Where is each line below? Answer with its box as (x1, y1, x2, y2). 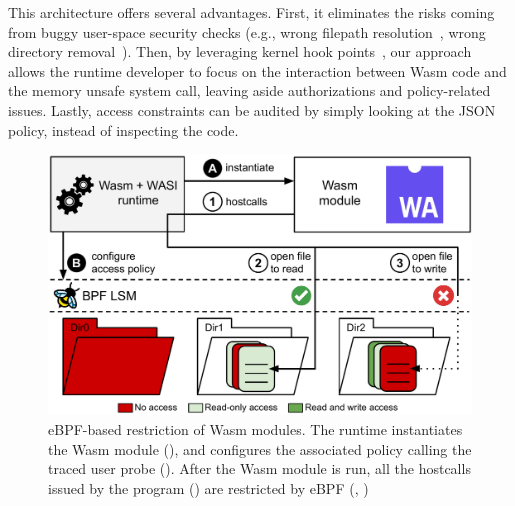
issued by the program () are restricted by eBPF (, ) (48, 477, 369, 498)
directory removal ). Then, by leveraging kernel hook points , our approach (8, 41, 472, 62)
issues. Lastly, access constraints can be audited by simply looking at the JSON (8, 99, 496, 120)
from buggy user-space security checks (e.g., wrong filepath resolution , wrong (8, 21, 486, 42)
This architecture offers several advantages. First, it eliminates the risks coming (8, 2, 495, 22)
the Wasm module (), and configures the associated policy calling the (48, 438, 472, 459)
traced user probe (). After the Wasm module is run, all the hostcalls (48, 458, 471, 479)
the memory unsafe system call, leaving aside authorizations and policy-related (8, 80, 491, 101)
